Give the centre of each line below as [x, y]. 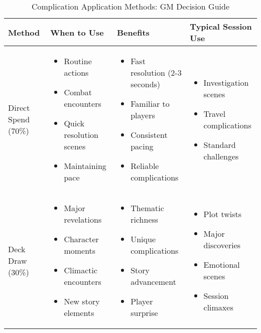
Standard [220, 144]
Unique [143, 239]
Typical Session [221, 26]
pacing [142, 146]
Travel [215, 113]
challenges [221, 156]
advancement [153, 282]
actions [76, 72]
